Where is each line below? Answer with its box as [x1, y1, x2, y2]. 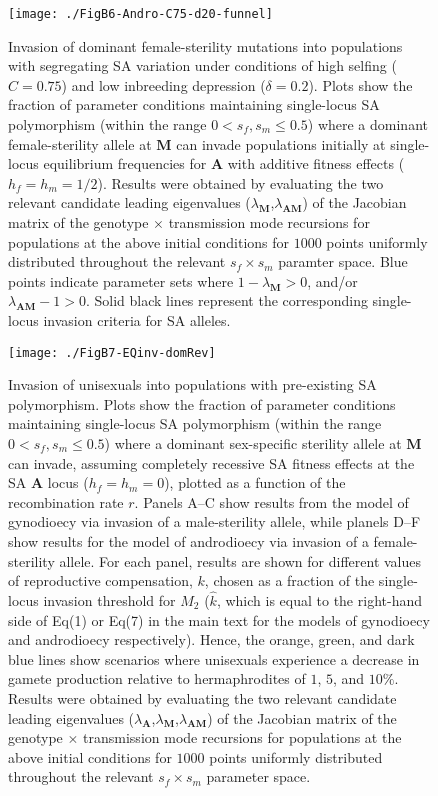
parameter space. [206, 766, 311, 787]
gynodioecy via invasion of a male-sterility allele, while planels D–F [8, 511, 421, 532]
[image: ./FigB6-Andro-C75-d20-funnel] [8, 7, 273, 21]
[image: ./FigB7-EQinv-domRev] [8, 345, 216, 360]
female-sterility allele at [8, 133, 152, 154]
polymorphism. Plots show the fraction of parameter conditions [8, 393, 396, 414]
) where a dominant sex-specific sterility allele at [104, 433, 402, 453]
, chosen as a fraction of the [204, 570, 375, 591]
